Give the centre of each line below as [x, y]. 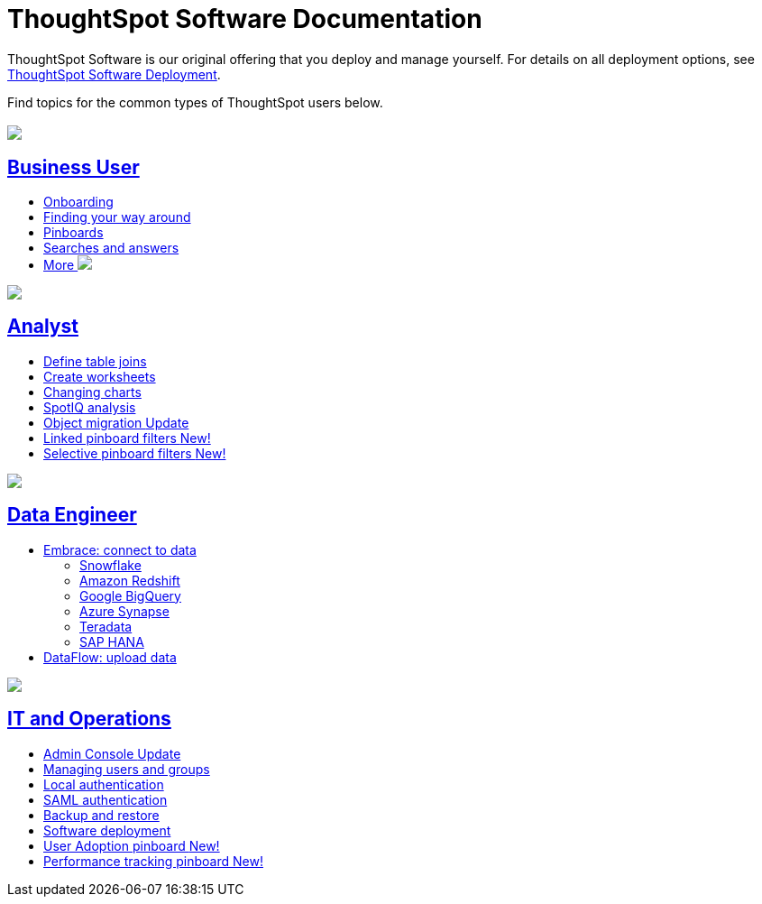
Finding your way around [117, 217]
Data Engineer [72, 515]
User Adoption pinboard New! [132, 845]
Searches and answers [111, 248]
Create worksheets [100, 376]
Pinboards [73, 233]
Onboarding [78, 202]
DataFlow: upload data [110, 657]
